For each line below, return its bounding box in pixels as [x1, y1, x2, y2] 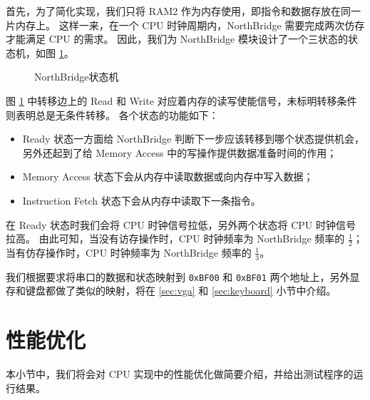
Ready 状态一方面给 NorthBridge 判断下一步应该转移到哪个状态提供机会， [22, 131, 364, 146]
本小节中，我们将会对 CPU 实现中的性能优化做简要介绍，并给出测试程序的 [6, 366, 354, 381]
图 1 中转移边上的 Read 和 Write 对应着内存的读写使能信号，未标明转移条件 [6, 93, 357, 108]
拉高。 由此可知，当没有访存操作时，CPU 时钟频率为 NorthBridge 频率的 [6, 231, 345, 246]
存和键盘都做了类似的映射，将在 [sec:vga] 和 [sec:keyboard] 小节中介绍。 [6, 283, 336, 298]
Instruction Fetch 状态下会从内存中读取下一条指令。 [22, 193, 261, 207]
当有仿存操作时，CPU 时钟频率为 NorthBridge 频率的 [6, 245, 252, 260]
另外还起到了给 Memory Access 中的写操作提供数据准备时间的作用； [22, 145, 337, 160]
